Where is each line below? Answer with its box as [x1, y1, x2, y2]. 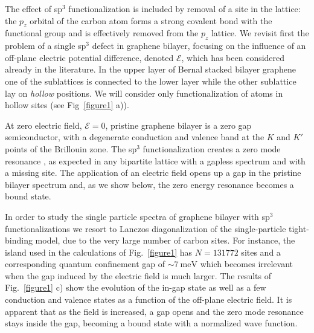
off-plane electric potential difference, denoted [5, 51, 174, 63]
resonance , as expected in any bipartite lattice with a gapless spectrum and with [5, 154, 306, 167]
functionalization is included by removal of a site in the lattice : [68, 2, 301, 15]
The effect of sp [5, 2, 62, 15]
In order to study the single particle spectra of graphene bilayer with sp [5, 210, 270, 222]
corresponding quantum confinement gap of [5, 257, 165, 270]
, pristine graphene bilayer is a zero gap [105, 118, 252, 131]
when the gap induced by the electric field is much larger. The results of [5, 269, 271, 282]
